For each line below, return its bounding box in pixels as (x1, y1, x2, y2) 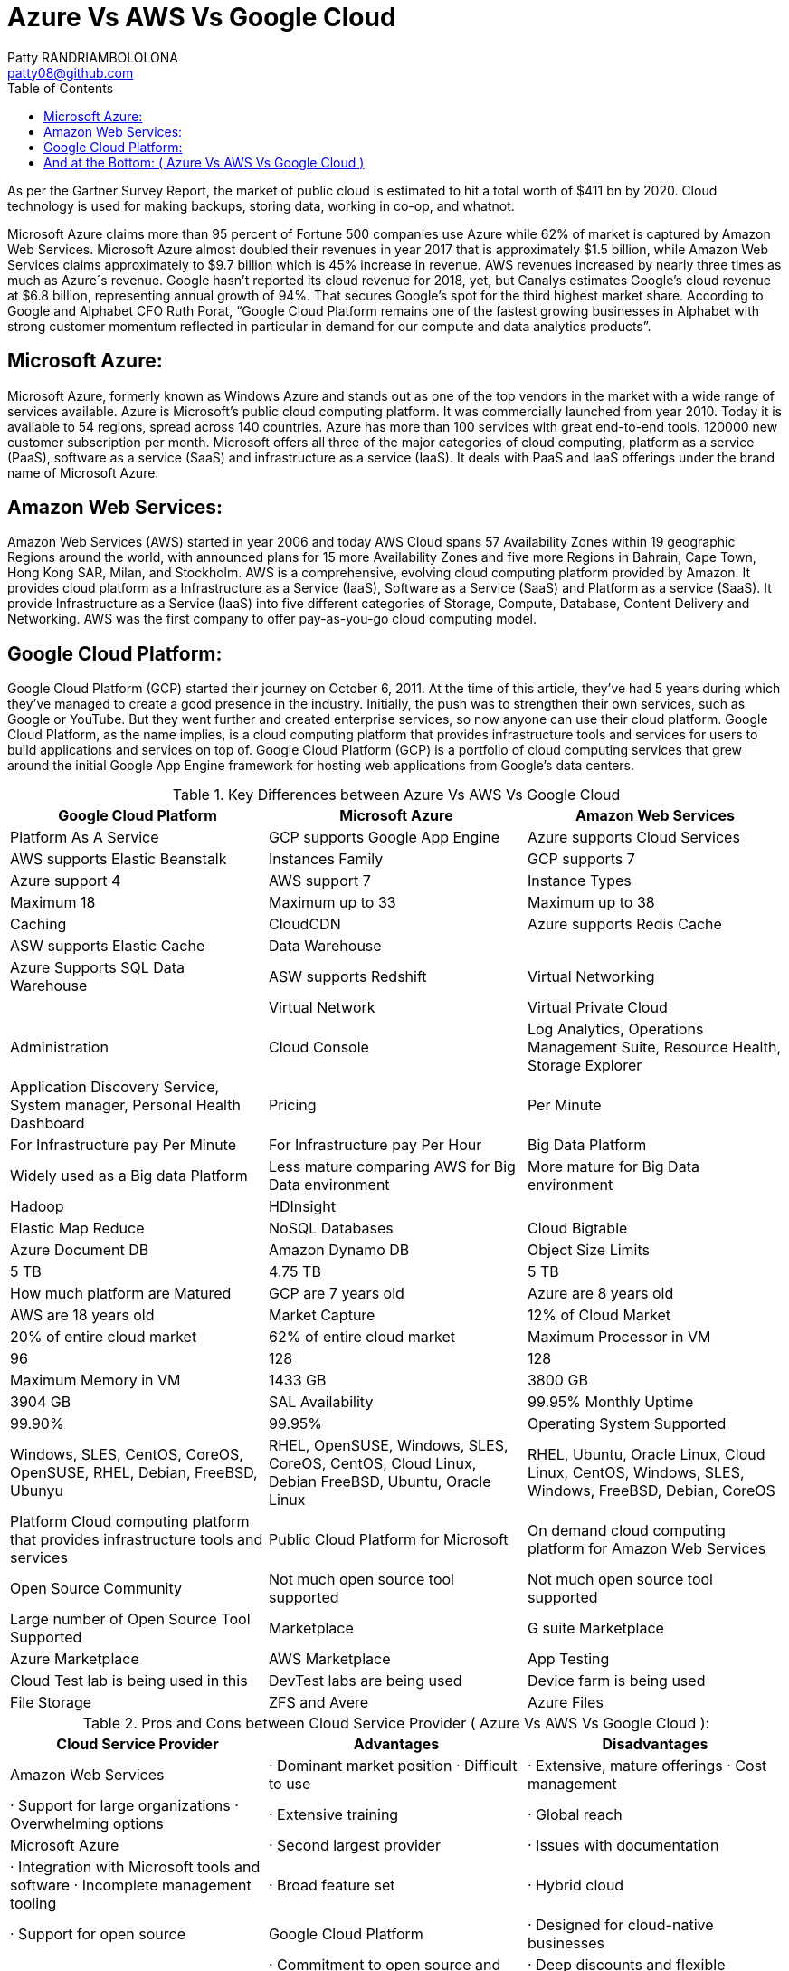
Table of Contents (7, 80, 114, 96)
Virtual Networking (527, 967, 655, 986)
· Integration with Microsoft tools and (10, 1858, 261, 1877)
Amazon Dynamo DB (268, 1241, 410, 1260)
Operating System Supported (527, 1414, 727, 1433)
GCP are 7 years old (268, 1284, 404, 1303)
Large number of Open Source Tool (10, 1610, 251, 1629)
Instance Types (527, 871, 632, 890)
